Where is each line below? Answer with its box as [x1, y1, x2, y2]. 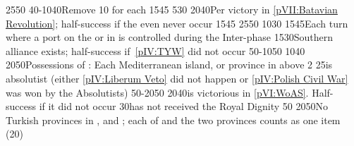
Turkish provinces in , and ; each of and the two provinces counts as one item [6, 112, 341, 127]
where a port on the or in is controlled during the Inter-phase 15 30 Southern [6, 30, 334, 44]
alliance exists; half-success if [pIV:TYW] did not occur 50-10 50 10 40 [6, 43, 305, 58]
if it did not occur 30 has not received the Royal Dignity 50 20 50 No [39, 99, 328, 114]
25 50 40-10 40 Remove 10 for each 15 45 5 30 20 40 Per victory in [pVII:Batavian [6, 2, 338, 16]
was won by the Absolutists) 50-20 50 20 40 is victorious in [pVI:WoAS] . [6, 85, 309, 99]
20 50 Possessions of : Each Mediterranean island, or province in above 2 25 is [6, 57, 333, 72]
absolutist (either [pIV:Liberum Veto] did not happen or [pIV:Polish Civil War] [6, 71, 348, 85]
